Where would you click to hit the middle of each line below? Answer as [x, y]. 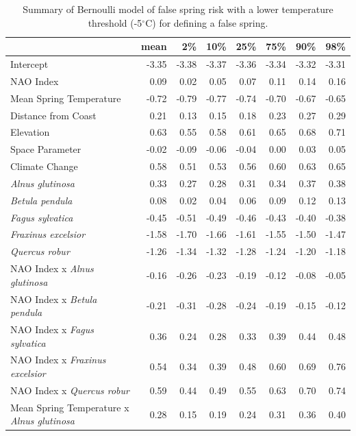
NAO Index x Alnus [52, 268]
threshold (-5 [115, 22]
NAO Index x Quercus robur [70, 390]
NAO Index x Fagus [52, 329]
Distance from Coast [53, 115]
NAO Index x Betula [54, 299]
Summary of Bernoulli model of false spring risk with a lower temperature [178, 9]
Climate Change [44, 166]
